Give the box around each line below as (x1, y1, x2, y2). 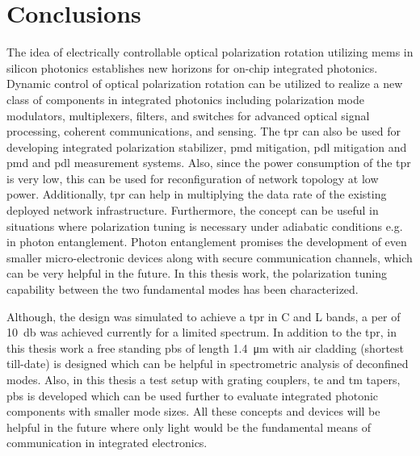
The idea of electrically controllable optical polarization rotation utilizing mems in (6, 44, 414, 61)
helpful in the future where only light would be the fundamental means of (6, 418, 371, 435)
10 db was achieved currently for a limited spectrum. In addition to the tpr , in (6, 324, 397, 341)
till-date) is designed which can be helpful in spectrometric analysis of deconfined (6, 355, 409, 372)
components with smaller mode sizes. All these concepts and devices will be (6, 403, 380, 420)
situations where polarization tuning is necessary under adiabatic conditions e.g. (6, 217, 403, 234)
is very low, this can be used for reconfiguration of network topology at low (6, 169, 379, 186)
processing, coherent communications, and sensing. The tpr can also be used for (6, 123, 401, 140)
